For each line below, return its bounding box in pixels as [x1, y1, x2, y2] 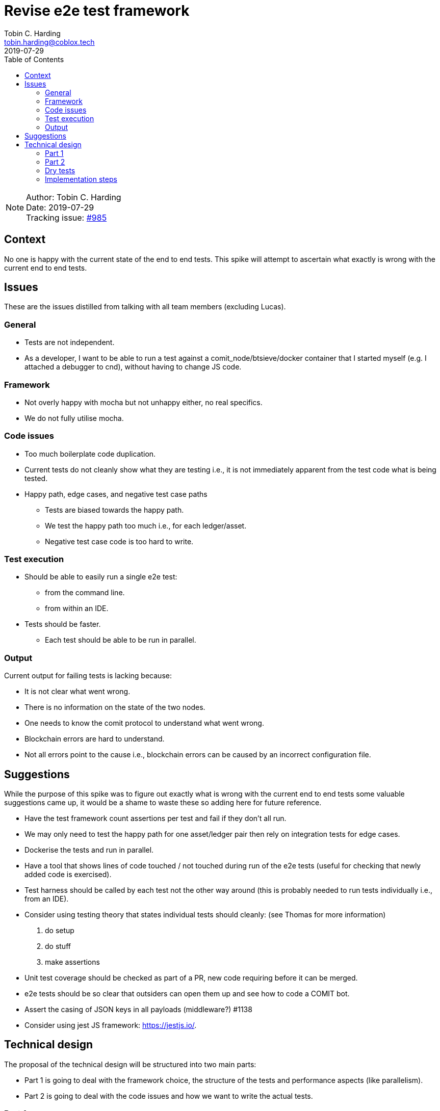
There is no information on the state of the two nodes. [24, 703, 205, 712]
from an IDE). [24, 894, 69, 904]
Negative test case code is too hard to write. [45, 537, 194, 546]
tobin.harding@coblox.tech [4, 37, 95, 46]
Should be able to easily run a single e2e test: [24, 572, 177, 581]
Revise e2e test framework [4, 2, 190, 19]
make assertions [45, 958, 100, 967]
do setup [45, 926, 74, 935]
